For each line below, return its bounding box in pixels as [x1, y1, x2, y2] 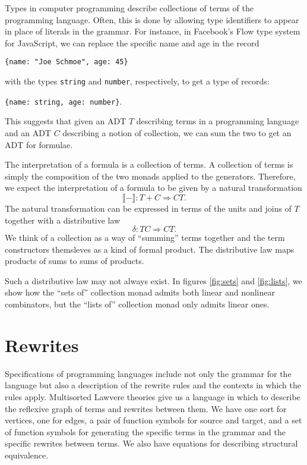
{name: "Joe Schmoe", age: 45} [5, 58, 128, 67]
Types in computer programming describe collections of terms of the [5, 2, 254, 14]
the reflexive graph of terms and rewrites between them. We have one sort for [5, 402, 287, 414]
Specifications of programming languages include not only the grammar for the [5, 367, 292, 379]
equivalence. [5, 448, 49, 461]
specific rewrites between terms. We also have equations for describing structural [5, 437, 298, 450]
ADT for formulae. [5, 138, 73, 150]
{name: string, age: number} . [5, 95, 122, 107]
